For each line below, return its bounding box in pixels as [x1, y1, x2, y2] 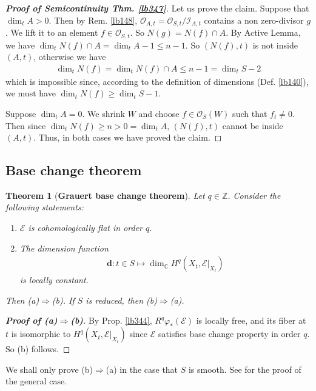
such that [232, 107, 267, 119]
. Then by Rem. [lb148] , [49, 13, 138, 26]
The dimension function [19, 241, 109, 254]
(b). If [52, 293, 75, 306]
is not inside [252, 38, 298, 51]
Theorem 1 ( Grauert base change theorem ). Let [5, 189, 205, 201]
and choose [138, 107, 180, 119]
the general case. [5, 375, 67, 387]
